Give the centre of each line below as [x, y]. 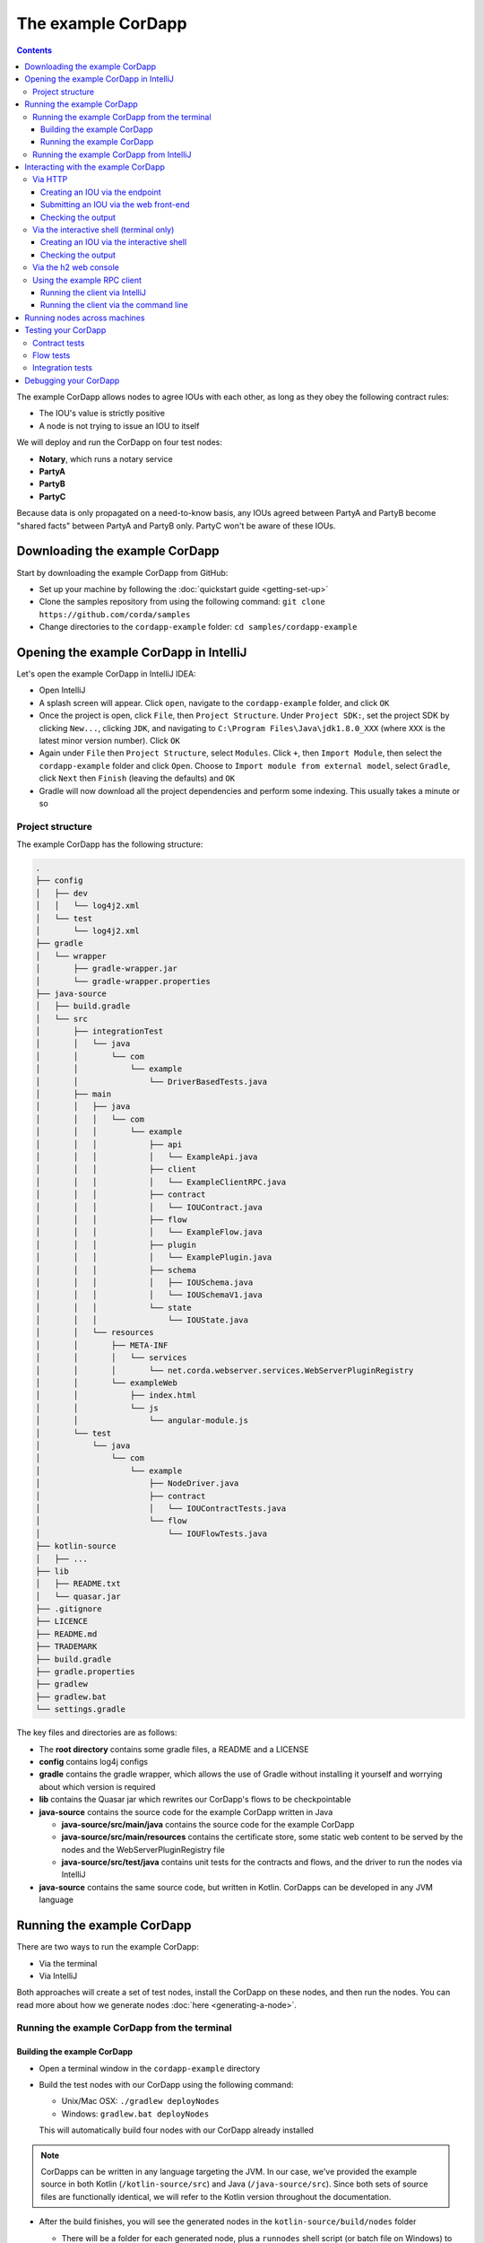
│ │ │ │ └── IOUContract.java [149, 1207]
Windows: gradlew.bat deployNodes [135, 2114]
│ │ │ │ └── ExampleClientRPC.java [161, 1182]
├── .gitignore [69, 1609]
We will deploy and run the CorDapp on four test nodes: [120, 442]
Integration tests [63, 368]
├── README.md [66, 1634]
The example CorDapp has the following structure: [110, 844]
